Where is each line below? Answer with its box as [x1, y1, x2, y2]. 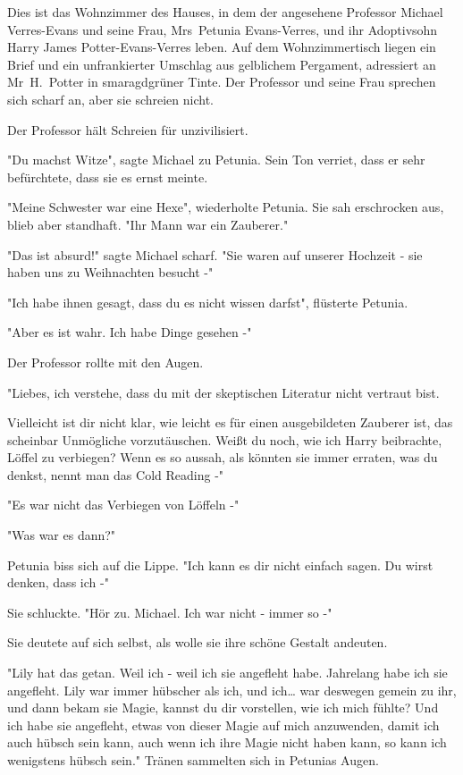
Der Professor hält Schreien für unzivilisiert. [7, 120, 248, 139]
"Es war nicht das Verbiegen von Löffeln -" [7, 495, 240, 514]
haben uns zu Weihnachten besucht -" [7, 263, 214, 282]
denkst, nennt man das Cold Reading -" [7, 465, 224, 484]
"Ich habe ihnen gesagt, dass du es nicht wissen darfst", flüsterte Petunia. [7, 292, 408, 311]
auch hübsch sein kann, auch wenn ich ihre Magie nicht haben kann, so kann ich [7, 733, 447, 752]
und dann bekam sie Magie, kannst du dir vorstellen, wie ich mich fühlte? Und [7, 698, 439, 717]
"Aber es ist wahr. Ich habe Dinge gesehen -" [7, 323, 252, 341]
